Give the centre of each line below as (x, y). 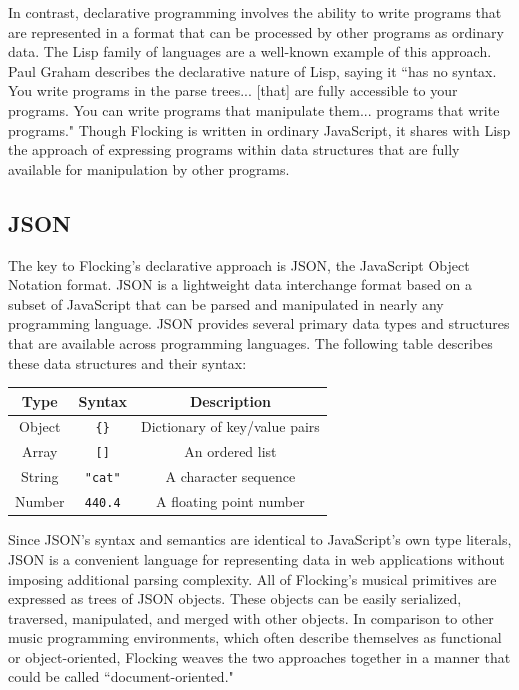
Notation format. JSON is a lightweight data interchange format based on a (240, 284)
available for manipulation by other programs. (149, 168)
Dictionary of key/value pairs (230, 426)
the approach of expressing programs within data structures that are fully (234, 149)
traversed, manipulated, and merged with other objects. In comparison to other (251, 617)
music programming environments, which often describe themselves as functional (255, 637)
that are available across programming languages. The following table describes (250, 342)
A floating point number (230, 501)
